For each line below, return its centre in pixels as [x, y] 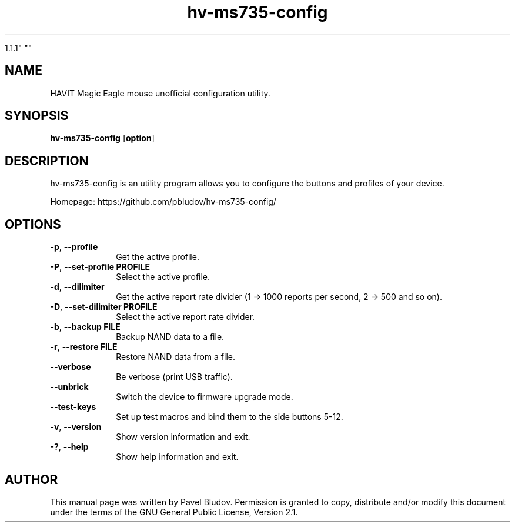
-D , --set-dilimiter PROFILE [104, 307]
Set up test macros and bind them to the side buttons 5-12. [230, 417]
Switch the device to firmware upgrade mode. [205, 397]
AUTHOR [31, 479]
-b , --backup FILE [85, 327]
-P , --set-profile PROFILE [100, 267]
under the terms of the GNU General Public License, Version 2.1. [174, 512]
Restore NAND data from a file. [175, 357]
